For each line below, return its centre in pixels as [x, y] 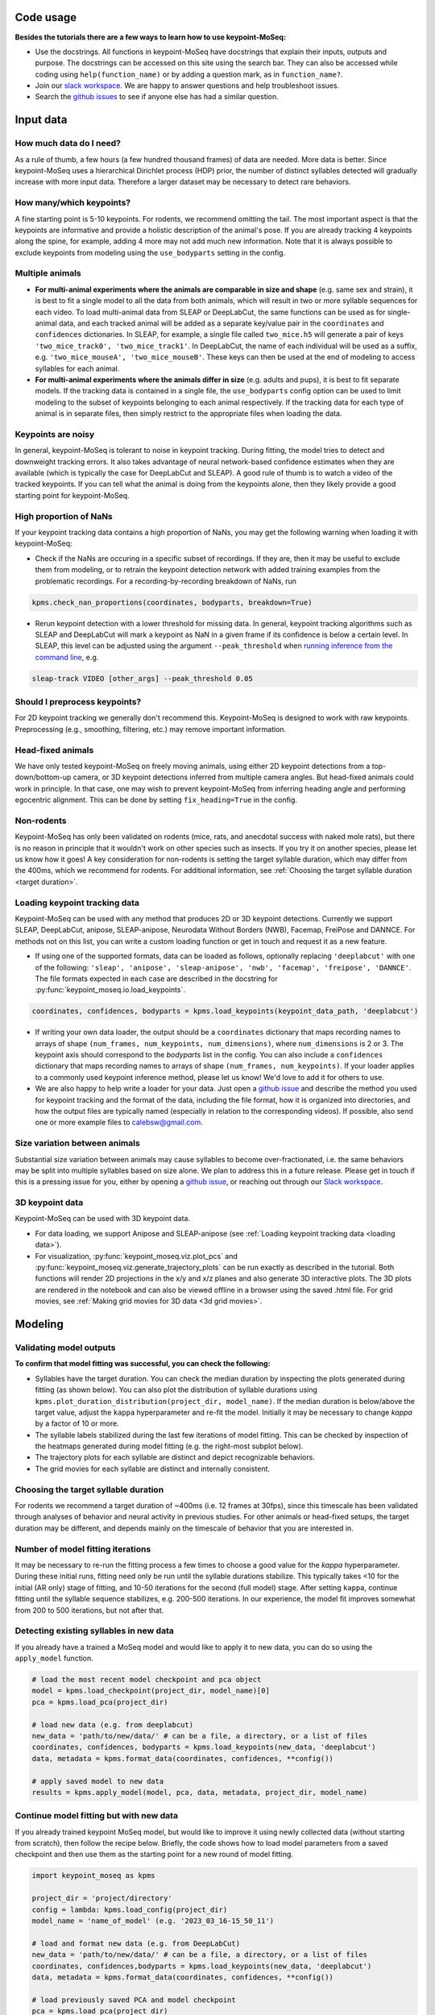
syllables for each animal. [77, 368]
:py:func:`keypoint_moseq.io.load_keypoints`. [110, 990]
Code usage [46, 17]
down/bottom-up [43, 777]
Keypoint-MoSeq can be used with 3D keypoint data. [103, 1219]
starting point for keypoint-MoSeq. [72, 495]
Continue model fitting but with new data [97, 1816]
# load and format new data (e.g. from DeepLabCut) [136, 1943]
